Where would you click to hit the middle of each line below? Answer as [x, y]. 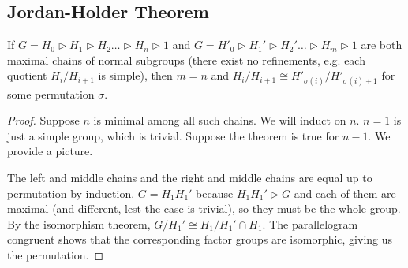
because [215, 193]
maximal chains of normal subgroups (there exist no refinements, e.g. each [186, 60]
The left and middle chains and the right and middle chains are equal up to [190, 177]
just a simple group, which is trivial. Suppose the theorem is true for [173, 135]
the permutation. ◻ [56, 254]
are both [382, 45]
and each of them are [345, 193]
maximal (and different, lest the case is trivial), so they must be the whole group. [204, 208]
